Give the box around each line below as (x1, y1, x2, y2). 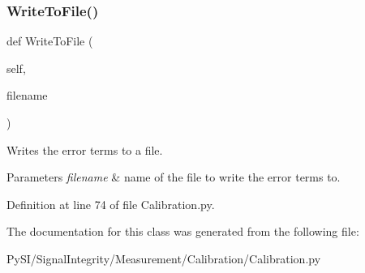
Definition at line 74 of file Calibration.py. (6, 195, 215, 212)
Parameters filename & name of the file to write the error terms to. (6, 168, 341, 186)
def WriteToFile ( (6, 32, 93, 49)
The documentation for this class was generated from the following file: (6, 223, 359, 240)
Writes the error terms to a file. (6, 141, 163, 158)
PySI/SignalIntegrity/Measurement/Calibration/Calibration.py (6, 250, 321, 267)
